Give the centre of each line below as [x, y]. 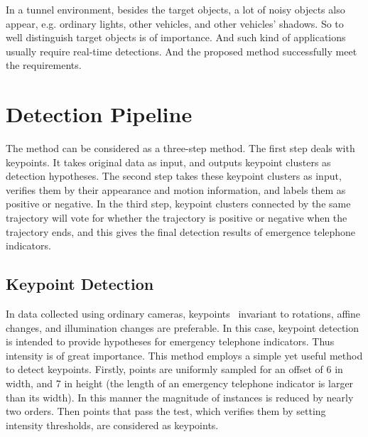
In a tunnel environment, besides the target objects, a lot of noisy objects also [175, 9]
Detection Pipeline [99, 114]
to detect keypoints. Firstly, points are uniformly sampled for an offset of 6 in [174, 369]
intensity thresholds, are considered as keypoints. [112, 425]
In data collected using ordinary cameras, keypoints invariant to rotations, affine [183, 314]
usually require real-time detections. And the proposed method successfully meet [182, 51]
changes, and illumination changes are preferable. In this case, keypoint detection [183, 327]
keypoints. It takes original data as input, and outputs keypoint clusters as [168, 162]
